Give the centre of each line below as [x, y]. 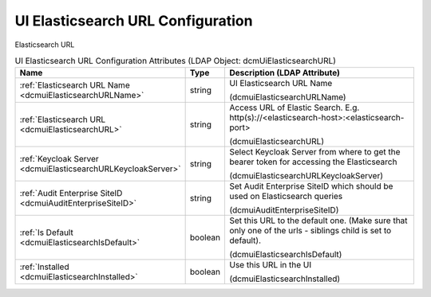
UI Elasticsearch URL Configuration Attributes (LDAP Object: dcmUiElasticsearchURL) [176, 61]
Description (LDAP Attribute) [285, 73]
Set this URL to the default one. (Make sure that [318, 221]
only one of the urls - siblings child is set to [310, 231]
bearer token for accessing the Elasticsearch [313, 162]
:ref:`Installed [44, 267]
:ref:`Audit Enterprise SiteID [71, 193]
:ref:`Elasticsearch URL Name [75, 85]
